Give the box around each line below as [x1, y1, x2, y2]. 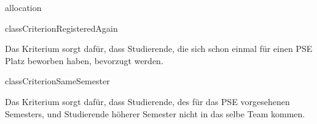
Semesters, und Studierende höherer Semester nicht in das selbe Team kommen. [5, 107, 305, 120]
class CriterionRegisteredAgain [5, 21, 118, 34]
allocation [5, 1, 42, 13]
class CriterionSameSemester [5, 75, 110, 87]
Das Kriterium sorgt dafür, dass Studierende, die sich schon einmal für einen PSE [5, 42, 313, 55]
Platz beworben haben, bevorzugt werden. [5, 54, 163, 67]
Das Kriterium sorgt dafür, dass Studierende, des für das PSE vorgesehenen [5, 95, 290, 108]
